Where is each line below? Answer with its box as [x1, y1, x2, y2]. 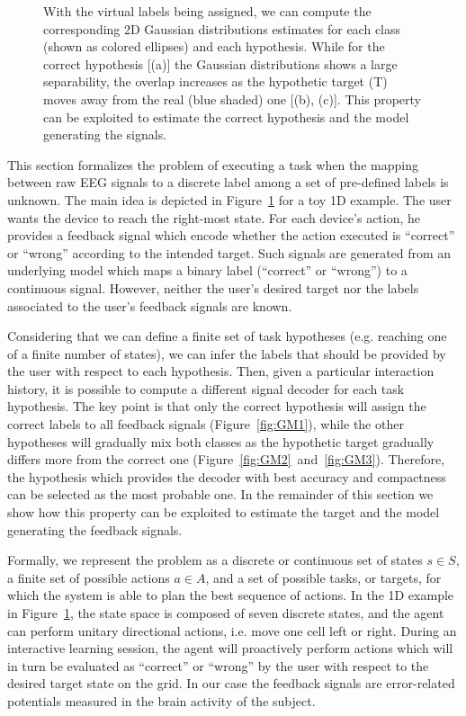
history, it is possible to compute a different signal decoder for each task [7, 379, 405, 398]
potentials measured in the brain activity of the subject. [7, 691, 316, 710]
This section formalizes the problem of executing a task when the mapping [7, 155, 418, 174]
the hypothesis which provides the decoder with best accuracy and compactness [7, 467, 446, 486]
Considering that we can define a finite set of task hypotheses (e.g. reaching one [7, 327, 447, 345]
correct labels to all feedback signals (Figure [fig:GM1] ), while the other [7, 415, 404, 434]
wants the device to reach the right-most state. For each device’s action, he [7, 208, 421, 227]
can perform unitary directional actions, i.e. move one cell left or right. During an [7, 621, 457, 640]
